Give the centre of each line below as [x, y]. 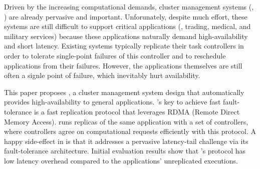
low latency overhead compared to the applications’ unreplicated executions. [121, 160]
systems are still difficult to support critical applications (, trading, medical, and [127, 26]
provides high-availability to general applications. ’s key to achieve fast [112, 102]
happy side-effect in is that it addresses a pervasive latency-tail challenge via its [126, 141]
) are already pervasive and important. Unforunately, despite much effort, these [126, 16]
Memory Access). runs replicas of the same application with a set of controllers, [126, 121]
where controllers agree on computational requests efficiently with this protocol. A [130, 131]
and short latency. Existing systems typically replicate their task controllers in [124, 46]
